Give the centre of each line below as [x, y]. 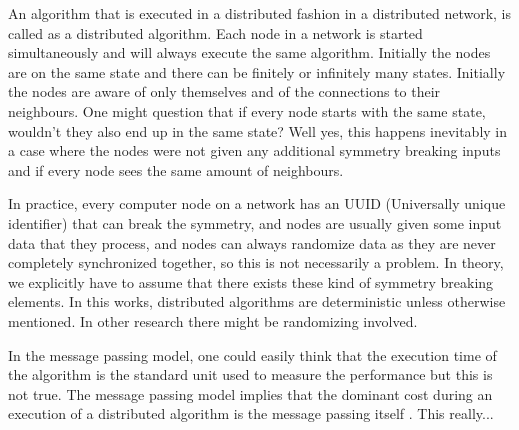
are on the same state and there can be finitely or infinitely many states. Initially [257, 71]
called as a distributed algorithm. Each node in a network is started [215, 32]
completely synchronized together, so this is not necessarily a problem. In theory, [256, 262]
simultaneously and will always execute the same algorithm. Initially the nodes [249, 52]
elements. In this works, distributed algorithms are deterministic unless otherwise [257, 301]
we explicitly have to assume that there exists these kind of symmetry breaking [251, 281]
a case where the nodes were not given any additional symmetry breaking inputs [254, 150]
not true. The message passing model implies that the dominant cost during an [250, 393]
